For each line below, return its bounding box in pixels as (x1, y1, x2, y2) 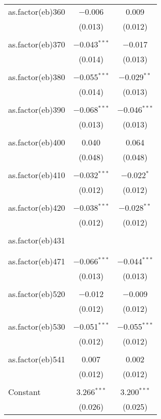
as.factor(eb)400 (8, 136, 65, 148)
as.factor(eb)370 (8, 38, 65, 50)
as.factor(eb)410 (8, 169, 65, 181)
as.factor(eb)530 (8, 321, 65, 332)
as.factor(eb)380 (8, 71, 65, 83)
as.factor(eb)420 (8, 202, 65, 213)
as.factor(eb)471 (8, 255, 65, 267)
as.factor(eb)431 (8, 234, 65, 246)
